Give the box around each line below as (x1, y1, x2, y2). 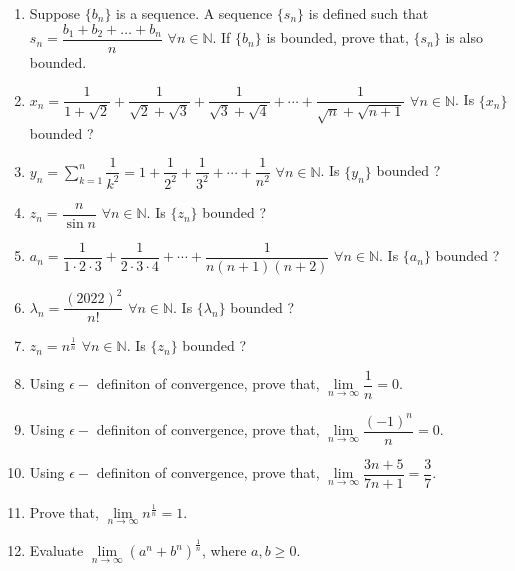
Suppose (29, 3, 81, 23)
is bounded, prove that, (266, 27, 409, 48)
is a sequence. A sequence (116, 3, 273, 23)
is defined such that (308, 3, 429, 23)
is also (445, 27, 483, 48)
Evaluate (29, 540, 84, 561)
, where (202, 540, 247, 561)
